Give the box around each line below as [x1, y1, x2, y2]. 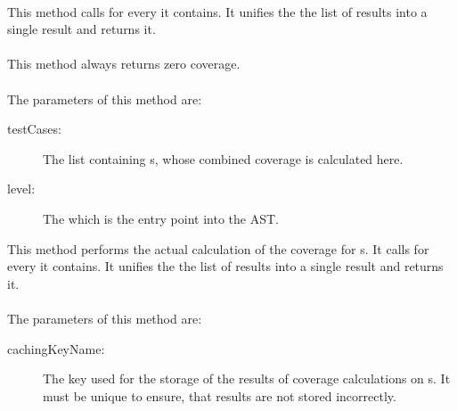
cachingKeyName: [7, 339, 105, 358]
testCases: [7, 119, 61, 138]
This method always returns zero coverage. [7, 54, 241, 73]
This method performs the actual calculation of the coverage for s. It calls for [7, 239, 429, 258]
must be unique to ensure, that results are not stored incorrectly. [43, 386, 396, 405]
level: [7, 179, 36, 198]
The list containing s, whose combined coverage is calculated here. [43, 149, 404, 168]
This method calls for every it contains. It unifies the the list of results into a [7, 2, 428, 21]
